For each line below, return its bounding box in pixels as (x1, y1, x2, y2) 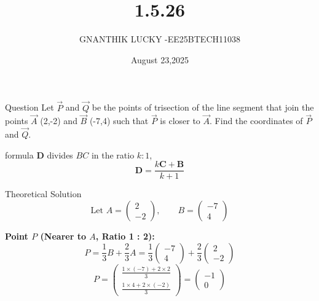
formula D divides (5, 148, 73, 161)
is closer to (160, 114, 200, 127)
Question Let (5, 101, 54, 114)
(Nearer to (40, 230, 86, 242)
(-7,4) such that (89, 114, 149, 127)
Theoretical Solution (5, 187, 82, 200)
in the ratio (91, 148, 135, 161)
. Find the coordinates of (210, 114, 303, 127)
